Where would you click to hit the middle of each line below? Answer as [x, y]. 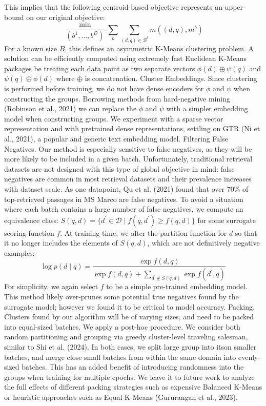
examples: [19, 252]
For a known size [30, 48]
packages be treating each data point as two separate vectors [100, 68]
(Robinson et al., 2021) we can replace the [70, 108]
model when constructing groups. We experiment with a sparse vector [114, 118]
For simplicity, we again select [51, 286]
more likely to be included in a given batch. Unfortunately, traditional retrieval [128, 159]
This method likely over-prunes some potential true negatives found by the [121, 296]
